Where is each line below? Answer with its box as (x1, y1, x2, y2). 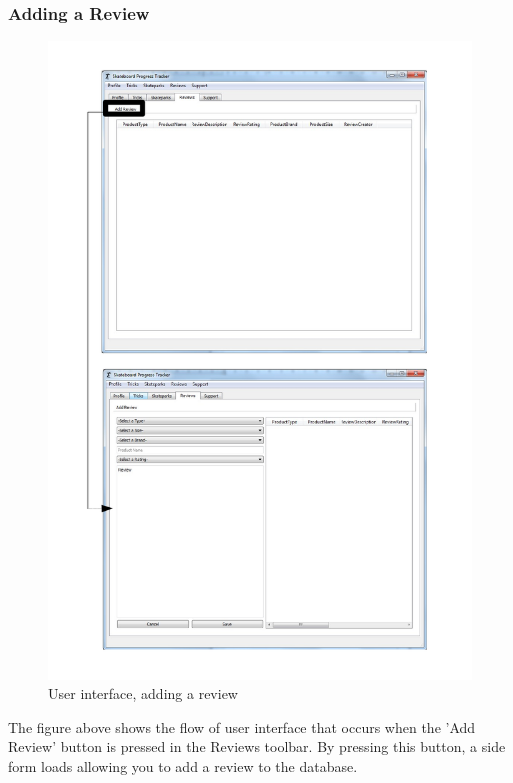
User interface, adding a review (48, 683, 238, 704)
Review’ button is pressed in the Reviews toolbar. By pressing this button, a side (8, 736, 506, 757)
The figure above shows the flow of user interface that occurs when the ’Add (8, 716, 476, 737)
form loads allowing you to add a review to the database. (8, 756, 358, 777)
